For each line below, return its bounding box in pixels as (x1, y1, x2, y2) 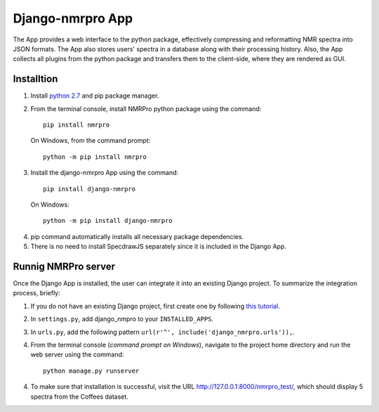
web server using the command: (30, 350, 124, 359)
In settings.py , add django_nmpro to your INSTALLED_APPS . (30, 315, 214, 323)
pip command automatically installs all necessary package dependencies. (30, 232, 244, 240)
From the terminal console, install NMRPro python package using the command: (30, 104, 262, 112)
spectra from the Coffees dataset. (30, 392, 129, 401)
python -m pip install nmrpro (43, 153, 147, 161)
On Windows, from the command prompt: (30, 136, 151, 145)
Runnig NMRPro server (13, 260, 116, 272)
